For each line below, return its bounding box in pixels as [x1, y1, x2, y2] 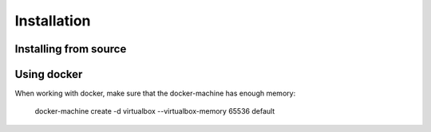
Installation [14, 12, 91, 29]
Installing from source [14, 42, 127, 56]
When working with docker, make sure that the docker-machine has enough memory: [14, 88, 296, 99]
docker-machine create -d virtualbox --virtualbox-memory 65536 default [34, 107, 275, 116]
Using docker [14, 68, 83, 81]
